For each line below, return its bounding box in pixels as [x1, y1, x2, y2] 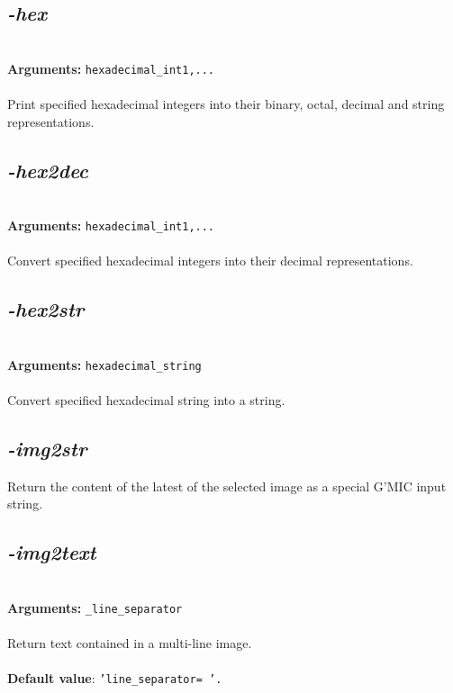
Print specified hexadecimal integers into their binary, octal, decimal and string [7, 94, 445, 113]
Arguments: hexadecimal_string [7, 355, 202, 373]
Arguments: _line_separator [7, 598, 183, 616]
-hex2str [7, 295, 85, 323]
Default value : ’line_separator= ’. [7, 669, 222, 688]
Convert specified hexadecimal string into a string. [7, 390, 285, 409]
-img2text [7, 538, 96, 566]
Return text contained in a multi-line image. [7, 633, 252, 652]
